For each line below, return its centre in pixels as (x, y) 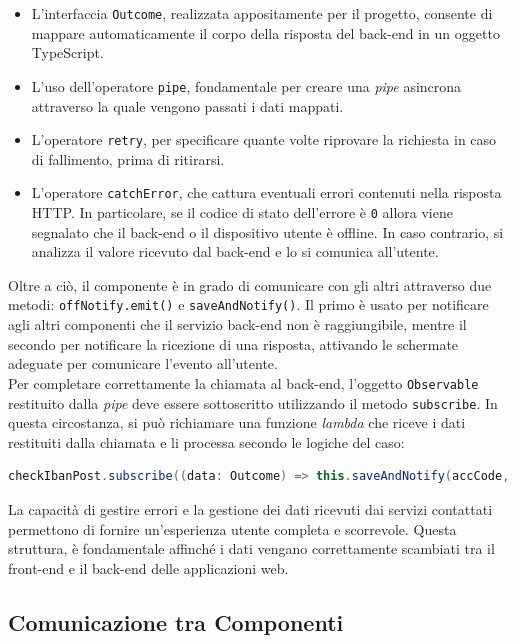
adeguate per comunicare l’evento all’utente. (143, 363)
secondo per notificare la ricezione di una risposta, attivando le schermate (233, 343)
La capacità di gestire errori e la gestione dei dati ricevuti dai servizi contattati (250, 508)
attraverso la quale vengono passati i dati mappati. (187, 105)
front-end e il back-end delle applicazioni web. (148, 567)
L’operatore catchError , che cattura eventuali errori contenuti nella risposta (266, 192)
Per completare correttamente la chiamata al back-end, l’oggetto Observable (243, 382)
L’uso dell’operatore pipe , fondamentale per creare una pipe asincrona (246, 85)
